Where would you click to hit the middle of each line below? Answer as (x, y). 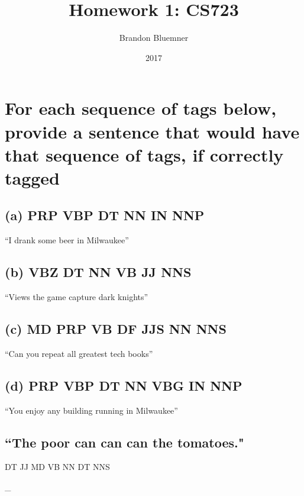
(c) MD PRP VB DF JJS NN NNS (116, 329)
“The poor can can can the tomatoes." (124, 442)
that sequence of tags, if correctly (144, 154)
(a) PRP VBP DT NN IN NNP (105, 215)
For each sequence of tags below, (141, 108)
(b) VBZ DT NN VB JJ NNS (98, 272)
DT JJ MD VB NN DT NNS (57, 467)
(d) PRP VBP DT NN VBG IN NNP (124, 385)
